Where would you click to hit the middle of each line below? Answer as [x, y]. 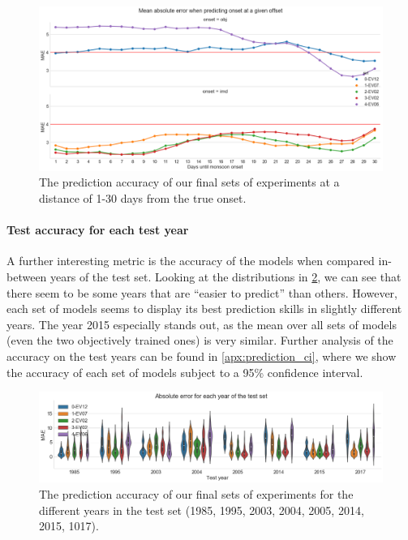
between [27, 277]
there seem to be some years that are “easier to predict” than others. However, [202, 292]
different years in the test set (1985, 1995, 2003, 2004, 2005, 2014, [202, 510]
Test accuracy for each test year [98, 230]
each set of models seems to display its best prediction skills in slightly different [204, 309]
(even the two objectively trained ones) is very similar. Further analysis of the [200, 340]
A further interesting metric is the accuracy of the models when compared [191, 261]
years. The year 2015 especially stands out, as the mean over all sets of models [202, 324]
